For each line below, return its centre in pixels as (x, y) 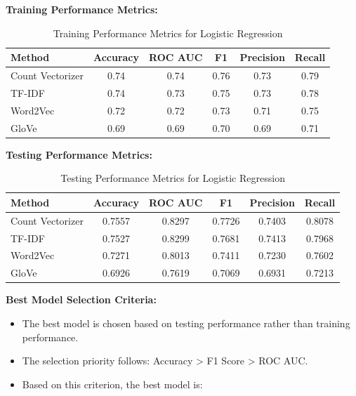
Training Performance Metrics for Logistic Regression (168, 33)
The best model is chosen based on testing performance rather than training (186, 323)
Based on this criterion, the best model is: (112, 384)
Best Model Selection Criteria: (81, 299)
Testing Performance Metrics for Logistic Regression (173, 178)
